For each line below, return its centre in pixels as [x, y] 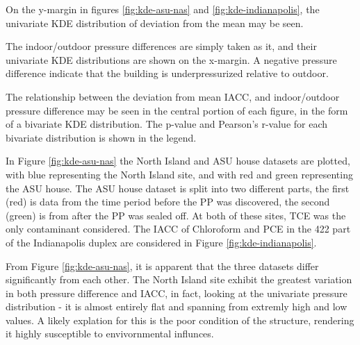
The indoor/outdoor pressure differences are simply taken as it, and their [161, 46]
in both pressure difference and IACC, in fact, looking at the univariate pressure [177, 293]
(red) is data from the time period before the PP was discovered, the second [168, 202]
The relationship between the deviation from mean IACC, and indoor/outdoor [173, 96]
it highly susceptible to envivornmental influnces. [110, 334]
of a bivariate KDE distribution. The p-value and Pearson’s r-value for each [167, 124]
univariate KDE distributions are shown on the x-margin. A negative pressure [171, 59]
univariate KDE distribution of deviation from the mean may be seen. [155, 23]
